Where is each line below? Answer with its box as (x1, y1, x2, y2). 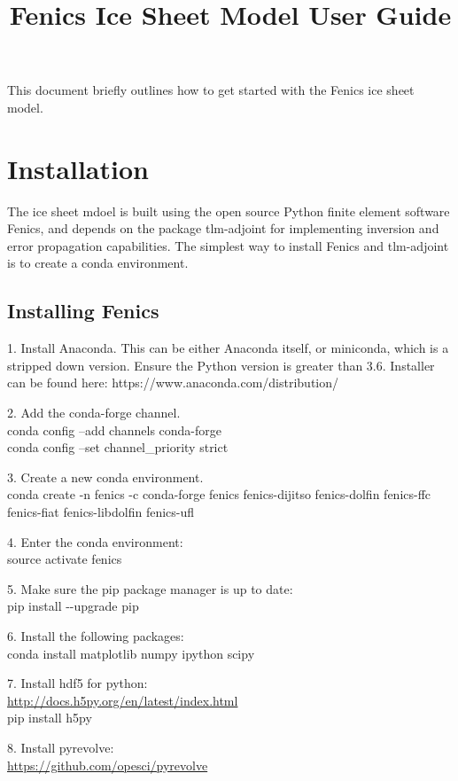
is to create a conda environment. (7, 254, 189, 272)
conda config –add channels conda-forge (7, 420, 222, 439)
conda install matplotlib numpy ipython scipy (7, 644, 255, 662)
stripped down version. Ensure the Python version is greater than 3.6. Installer (7, 355, 435, 374)
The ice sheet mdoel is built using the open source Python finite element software (7, 201, 450, 220)
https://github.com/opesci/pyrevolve (7, 755, 208, 774)
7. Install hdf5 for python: (7, 674, 148, 692)
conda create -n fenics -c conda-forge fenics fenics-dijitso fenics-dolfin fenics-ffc (7, 485, 431, 504)
